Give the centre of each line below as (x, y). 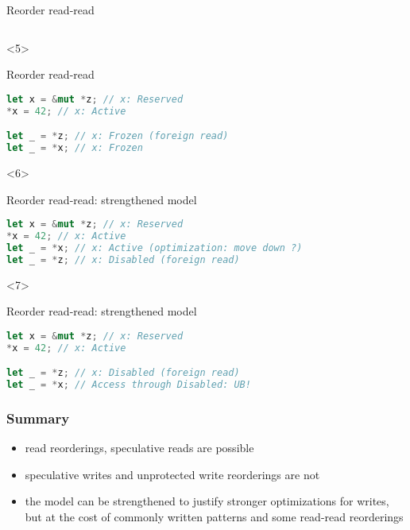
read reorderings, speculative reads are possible (139, 448)
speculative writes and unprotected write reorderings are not (172, 474)
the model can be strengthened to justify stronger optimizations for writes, (207, 501)
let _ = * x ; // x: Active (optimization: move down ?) (155, 248)
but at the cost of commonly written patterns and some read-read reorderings (214, 516)
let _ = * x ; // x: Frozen (75, 148)
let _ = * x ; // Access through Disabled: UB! (129, 385)
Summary (38, 418)
